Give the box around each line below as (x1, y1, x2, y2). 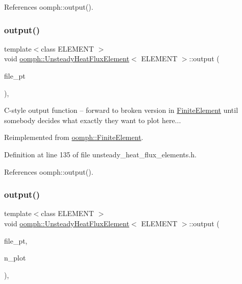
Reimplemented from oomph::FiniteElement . (4, 132, 143, 143)
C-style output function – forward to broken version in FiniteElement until (4, 105, 238, 115)
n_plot (4, 252, 26, 263)
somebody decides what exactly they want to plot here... (4, 114, 181, 125)
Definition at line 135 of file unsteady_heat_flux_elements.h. (4, 149, 197, 159)
